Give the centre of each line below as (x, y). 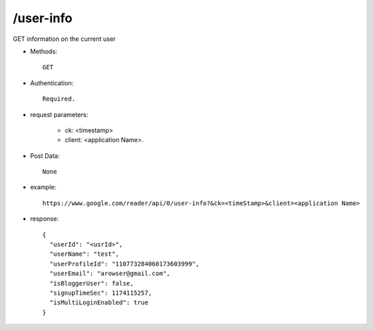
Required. (59, 99)
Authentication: (52, 82)
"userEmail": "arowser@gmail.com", (110, 273)
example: (43, 187)
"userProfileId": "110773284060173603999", (125, 264)
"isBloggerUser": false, (92, 283)
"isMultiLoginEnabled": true (99, 303)
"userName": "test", (84, 254)
